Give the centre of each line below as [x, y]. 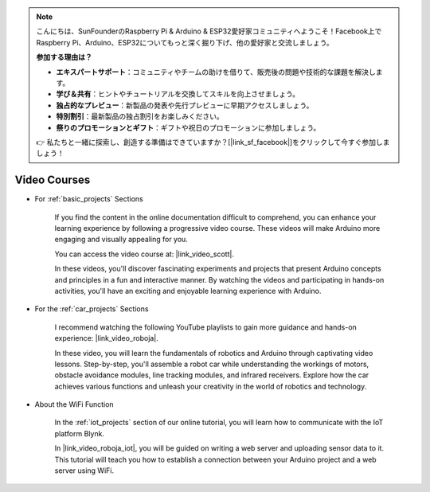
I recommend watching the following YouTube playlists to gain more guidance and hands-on [206, 327]
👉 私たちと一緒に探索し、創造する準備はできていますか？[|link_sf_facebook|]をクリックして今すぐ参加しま [213, 142]
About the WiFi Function [74, 404]
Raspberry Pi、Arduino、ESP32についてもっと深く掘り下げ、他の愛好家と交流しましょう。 [185, 42]
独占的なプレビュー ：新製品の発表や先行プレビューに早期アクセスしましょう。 [185, 105]
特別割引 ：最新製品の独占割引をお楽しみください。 [140, 116]
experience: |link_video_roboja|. [106, 338]
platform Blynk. [80, 433]
